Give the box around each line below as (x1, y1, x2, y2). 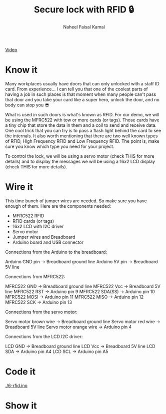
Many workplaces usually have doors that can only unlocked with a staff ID (5, 80, 160, 86)
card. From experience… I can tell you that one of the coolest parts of (5, 86, 148, 92)
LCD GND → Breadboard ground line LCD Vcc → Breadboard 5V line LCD (5, 343, 156, 349)
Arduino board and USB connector (12, 239, 84, 245)
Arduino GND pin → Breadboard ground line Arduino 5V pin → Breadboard (5, 258, 158, 265)
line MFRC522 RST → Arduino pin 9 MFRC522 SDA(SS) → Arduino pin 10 (5, 288, 155, 295)
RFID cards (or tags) (12, 218, 54, 224)
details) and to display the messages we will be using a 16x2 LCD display (5, 158, 155, 164)
